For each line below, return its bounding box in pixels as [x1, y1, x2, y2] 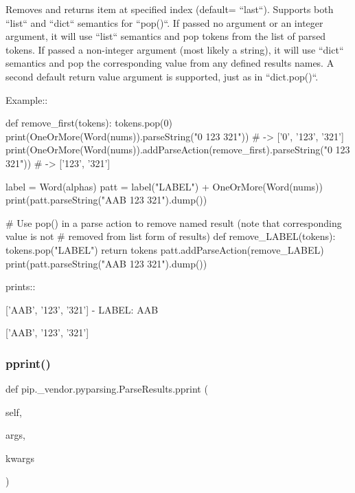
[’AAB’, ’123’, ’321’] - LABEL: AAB [5, 302, 159, 316]
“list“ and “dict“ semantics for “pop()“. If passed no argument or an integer [5, 15, 323, 30]
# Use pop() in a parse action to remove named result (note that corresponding [5, 215, 342, 230]
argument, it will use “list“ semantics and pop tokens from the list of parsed [5, 29, 326, 43]
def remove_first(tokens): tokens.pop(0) [5, 116, 172, 130]
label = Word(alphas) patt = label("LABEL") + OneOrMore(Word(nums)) [5, 179, 323, 193]
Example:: [5, 92, 48, 107]
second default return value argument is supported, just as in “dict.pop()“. [5, 69, 319, 83]
